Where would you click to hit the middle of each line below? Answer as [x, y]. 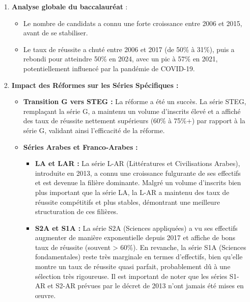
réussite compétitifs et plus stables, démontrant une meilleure [127, 202]
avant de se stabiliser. [56, 33]
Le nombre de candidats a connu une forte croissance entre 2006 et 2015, [133, 23]
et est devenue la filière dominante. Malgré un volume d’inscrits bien [138, 182]
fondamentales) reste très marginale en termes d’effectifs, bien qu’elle [139, 257]
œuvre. [45, 295]
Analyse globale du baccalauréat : [69, 6]
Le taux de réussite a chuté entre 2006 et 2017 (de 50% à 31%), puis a [129, 49]
